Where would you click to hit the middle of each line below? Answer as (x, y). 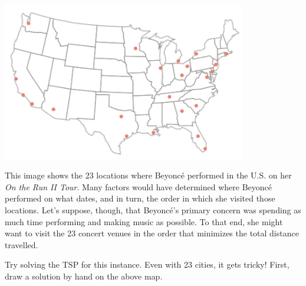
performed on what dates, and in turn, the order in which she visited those (140, 198)
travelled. (22, 244)
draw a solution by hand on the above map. (84, 276)
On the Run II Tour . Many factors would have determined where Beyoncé (138, 186)
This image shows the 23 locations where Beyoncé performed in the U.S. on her (148, 175)
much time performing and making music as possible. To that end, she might (144, 221)
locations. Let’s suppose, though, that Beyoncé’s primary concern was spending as (153, 210)
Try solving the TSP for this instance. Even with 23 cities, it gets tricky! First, (147, 264)
